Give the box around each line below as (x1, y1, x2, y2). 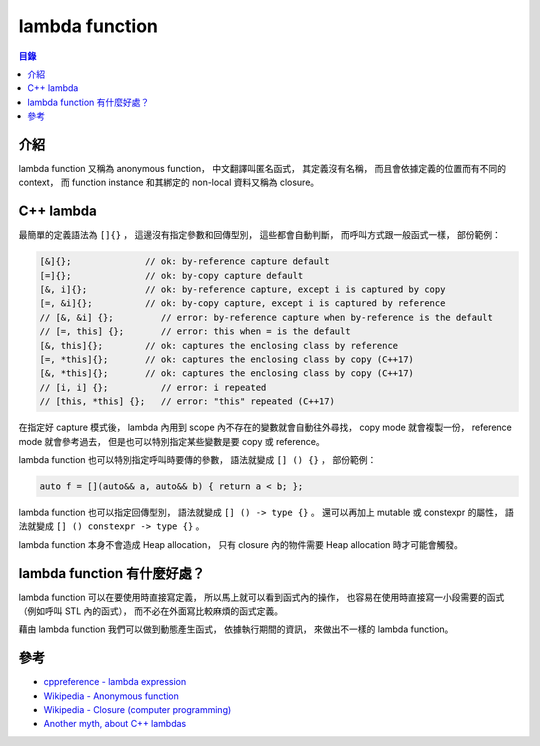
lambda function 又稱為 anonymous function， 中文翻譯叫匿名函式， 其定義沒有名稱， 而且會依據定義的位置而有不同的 (18, 163, 507, 175)
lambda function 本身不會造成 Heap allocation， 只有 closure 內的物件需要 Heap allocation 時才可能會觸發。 (18, 538, 464, 550)
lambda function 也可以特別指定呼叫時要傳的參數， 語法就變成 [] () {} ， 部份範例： (18, 453, 377, 465)
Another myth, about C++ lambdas (43, 718, 187, 730)
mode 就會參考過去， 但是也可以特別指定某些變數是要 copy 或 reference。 (18, 435, 325, 447)
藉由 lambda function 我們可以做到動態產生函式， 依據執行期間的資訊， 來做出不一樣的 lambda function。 (18, 623, 454, 635)
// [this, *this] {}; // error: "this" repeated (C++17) (39, 396, 335, 407)
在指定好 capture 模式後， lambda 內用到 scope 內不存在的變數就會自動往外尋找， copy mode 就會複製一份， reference (18, 421, 512, 434)
